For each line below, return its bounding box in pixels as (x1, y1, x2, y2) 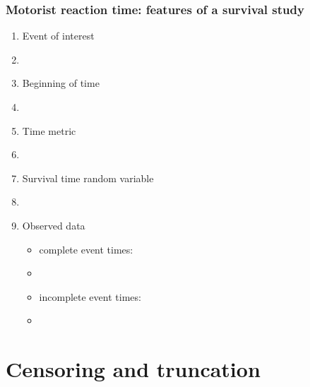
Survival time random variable (22, 170, 154, 185)
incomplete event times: (39, 289, 141, 304)
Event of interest (22, 28, 95, 43)
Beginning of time (22, 76, 100, 90)
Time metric (22, 123, 76, 138)
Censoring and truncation (6, 355, 261, 383)
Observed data (22, 218, 85, 232)
